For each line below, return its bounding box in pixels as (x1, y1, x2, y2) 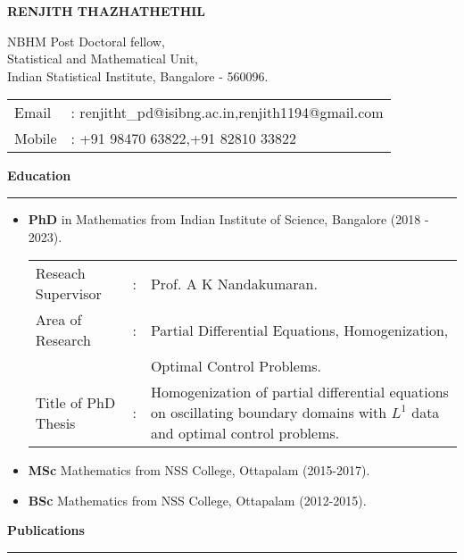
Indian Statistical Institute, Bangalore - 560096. (7, 66, 269, 85)
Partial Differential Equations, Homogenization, (150, 319, 449, 340)
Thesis (35, 412, 76, 433)
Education (7, 166, 71, 185)
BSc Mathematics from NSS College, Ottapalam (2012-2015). (28, 490, 367, 509)
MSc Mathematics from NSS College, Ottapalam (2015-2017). (28, 461, 370, 480)
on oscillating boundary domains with (150, 402, 387, 423)
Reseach (35, 263, 86, 284)
